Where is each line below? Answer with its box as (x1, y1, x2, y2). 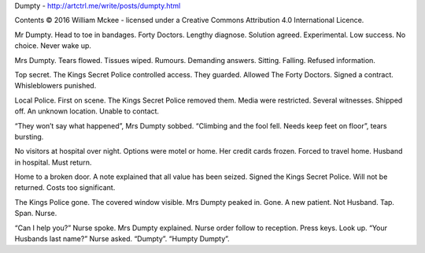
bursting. (14, 132, 44, 141)
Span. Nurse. (14, 209, 57, 218)
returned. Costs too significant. (14, 183, 116, 192)
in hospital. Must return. (14, 158, 92, 167)
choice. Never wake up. (14, 41, 92, 50)
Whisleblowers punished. (14, 81, 97, 91)
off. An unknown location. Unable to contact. (14, 106, 160, 116)
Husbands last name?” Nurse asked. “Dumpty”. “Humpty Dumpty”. (14, 234, 230, 244)
